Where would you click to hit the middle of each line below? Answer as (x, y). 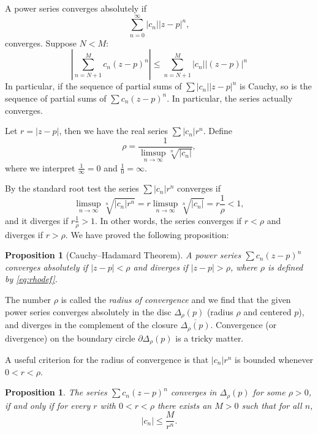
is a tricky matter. (210, 338)
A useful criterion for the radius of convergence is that (107, 360)
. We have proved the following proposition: (147, 234)
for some (269, 392)
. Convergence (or (244, 325)
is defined (286, 267)
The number (28, 300)
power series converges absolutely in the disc (88, 311)
